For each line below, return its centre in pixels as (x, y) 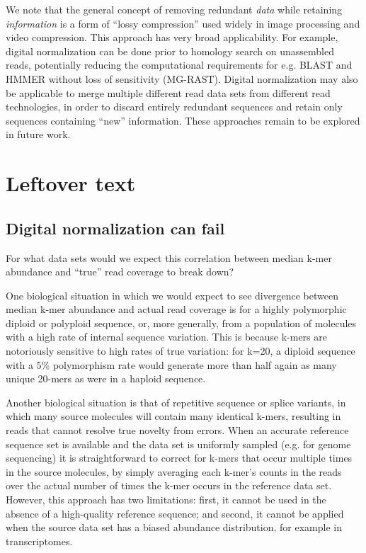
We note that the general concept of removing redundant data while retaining (174, 9)
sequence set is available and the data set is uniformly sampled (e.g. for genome (178, 444)
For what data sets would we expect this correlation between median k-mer (169, 257)
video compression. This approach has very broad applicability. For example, (172, 37)
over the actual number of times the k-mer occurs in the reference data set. (169, 485)
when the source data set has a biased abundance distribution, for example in (174, 527)
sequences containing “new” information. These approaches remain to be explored (183, 120)
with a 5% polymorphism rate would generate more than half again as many (171, 364)
